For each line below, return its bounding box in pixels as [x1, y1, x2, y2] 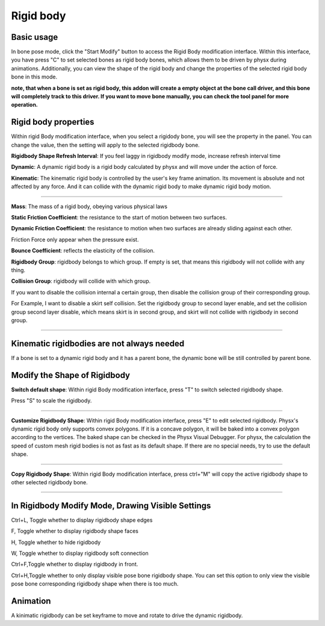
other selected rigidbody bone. [11, 478, 88, 485]
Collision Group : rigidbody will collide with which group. [11, 277, 150, 285]
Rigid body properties [11, 117, 94, 127]
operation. [11, 101, 39, 109]
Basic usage [11, 32, 58, 42]
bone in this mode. [11, 73, 57, 81]
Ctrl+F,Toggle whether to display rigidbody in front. [11, 561, 138, 568]
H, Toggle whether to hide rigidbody [11, 539, 101, 546]
